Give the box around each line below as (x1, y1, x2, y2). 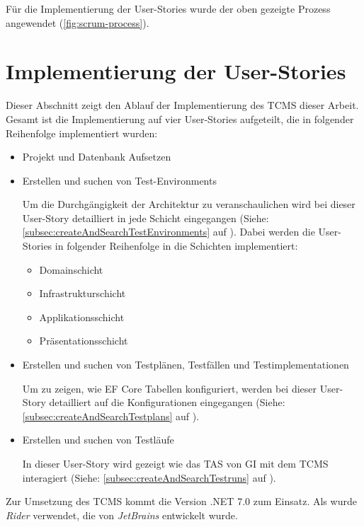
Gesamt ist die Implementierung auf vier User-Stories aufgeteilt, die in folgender (6, 111, 354, 126)
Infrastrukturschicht (39, 286, 126, 301)
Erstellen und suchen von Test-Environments (22, 173, 217, 187)
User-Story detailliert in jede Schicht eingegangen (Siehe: (22, 210, 269, 225)
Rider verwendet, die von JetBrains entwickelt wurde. (6, 507, 238, 522)
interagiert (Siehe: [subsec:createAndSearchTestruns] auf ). (22, 470, 276, 485)
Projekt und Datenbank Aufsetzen (22, 149, 171, 164)
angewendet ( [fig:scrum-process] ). (6, 15, 149, 30)
